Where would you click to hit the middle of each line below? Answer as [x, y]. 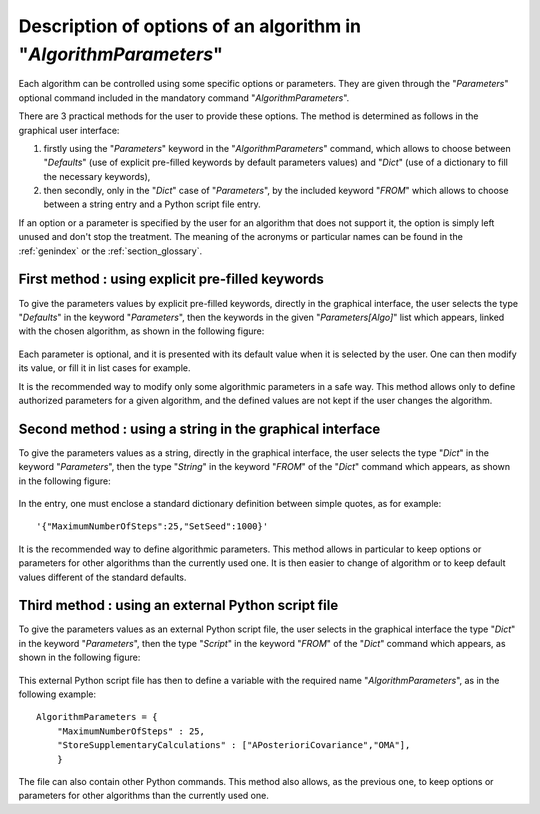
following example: [57, 694]
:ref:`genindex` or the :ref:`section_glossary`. [110, 251]
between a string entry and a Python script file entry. [152, 204]
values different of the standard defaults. [102, 577]
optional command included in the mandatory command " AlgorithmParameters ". [184, 97]
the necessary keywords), [97, 176]
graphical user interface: [69, 130]
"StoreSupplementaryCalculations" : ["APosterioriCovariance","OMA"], [233, 745]
